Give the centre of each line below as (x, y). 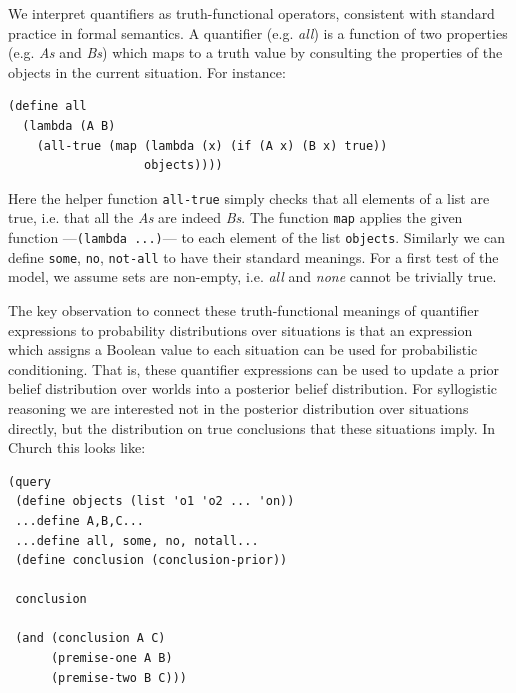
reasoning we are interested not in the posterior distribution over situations (238, 407)
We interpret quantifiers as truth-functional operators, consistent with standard (251, 13)
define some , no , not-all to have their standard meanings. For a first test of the (253, 256)
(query (29, 481)
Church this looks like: (77, 447)
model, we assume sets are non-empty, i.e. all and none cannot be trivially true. (252, 276)
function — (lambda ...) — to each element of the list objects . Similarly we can (257, 237)
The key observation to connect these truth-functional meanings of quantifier (243, 309)
